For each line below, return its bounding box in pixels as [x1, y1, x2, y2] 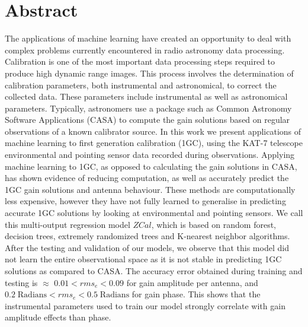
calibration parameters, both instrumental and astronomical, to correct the [5, 78, 277, 91]
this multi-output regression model [5, 218, 130, 230]
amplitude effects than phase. [5, 311, 111, 323]
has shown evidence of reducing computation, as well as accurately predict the [5, 172, 289, 184]
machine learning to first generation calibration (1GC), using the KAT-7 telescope [5, 136, 303, 149]
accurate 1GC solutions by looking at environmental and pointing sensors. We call [5, 207, 303, 219]
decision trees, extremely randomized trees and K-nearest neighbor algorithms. [5, 230, 290, 242]
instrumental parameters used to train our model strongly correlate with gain [5, 299, 285, 312]
